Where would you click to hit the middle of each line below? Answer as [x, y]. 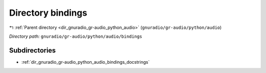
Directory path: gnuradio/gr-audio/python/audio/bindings [76, 36]
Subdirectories [33, 50]
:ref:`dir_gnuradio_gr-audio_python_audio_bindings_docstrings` [85, 62]
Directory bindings [48, 13]
